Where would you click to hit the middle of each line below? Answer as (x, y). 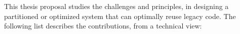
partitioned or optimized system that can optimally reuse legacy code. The (120, 16)
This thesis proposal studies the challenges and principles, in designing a (116, 6)
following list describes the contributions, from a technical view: (103, 26)
